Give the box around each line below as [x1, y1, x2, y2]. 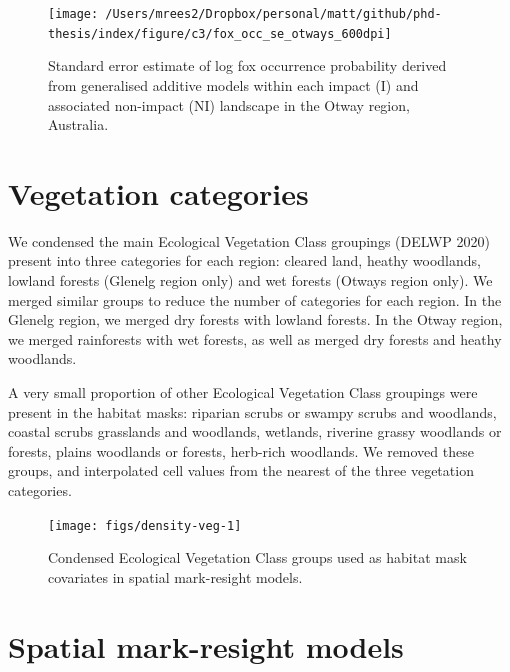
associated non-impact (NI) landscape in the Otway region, [48, 94, 410, 115]
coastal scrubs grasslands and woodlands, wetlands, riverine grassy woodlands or [8, 421, 502, 442]
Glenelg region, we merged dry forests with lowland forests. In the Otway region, [8, 309, 503, 330]
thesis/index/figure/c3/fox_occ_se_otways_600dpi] [48, 26, 392, 41]
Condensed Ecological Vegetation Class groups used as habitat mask [48, 547, 467, 568]
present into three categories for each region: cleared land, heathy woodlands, [8, 250, 481, 271]
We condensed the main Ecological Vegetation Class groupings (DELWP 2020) [8, 230, 490, 251]
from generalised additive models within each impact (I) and [48, 74, 419, 95]
